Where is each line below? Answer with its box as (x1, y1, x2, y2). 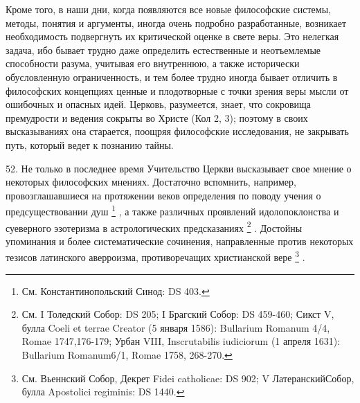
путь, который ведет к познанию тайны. (6, 137, 174, 152)
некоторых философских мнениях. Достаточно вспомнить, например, (6, 174, 296, 189)
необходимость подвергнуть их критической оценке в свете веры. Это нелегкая (6, 29, 339, 44)
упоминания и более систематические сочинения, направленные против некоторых (6, 233, 354, 248)
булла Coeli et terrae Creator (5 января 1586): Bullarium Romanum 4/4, (21, 320, 330, 334)
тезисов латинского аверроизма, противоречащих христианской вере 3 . (6, 248, 305, 265)
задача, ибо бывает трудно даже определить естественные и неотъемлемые (6, 42, 321, 57)
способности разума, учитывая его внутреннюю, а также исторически (6, 56, 300, 71)
